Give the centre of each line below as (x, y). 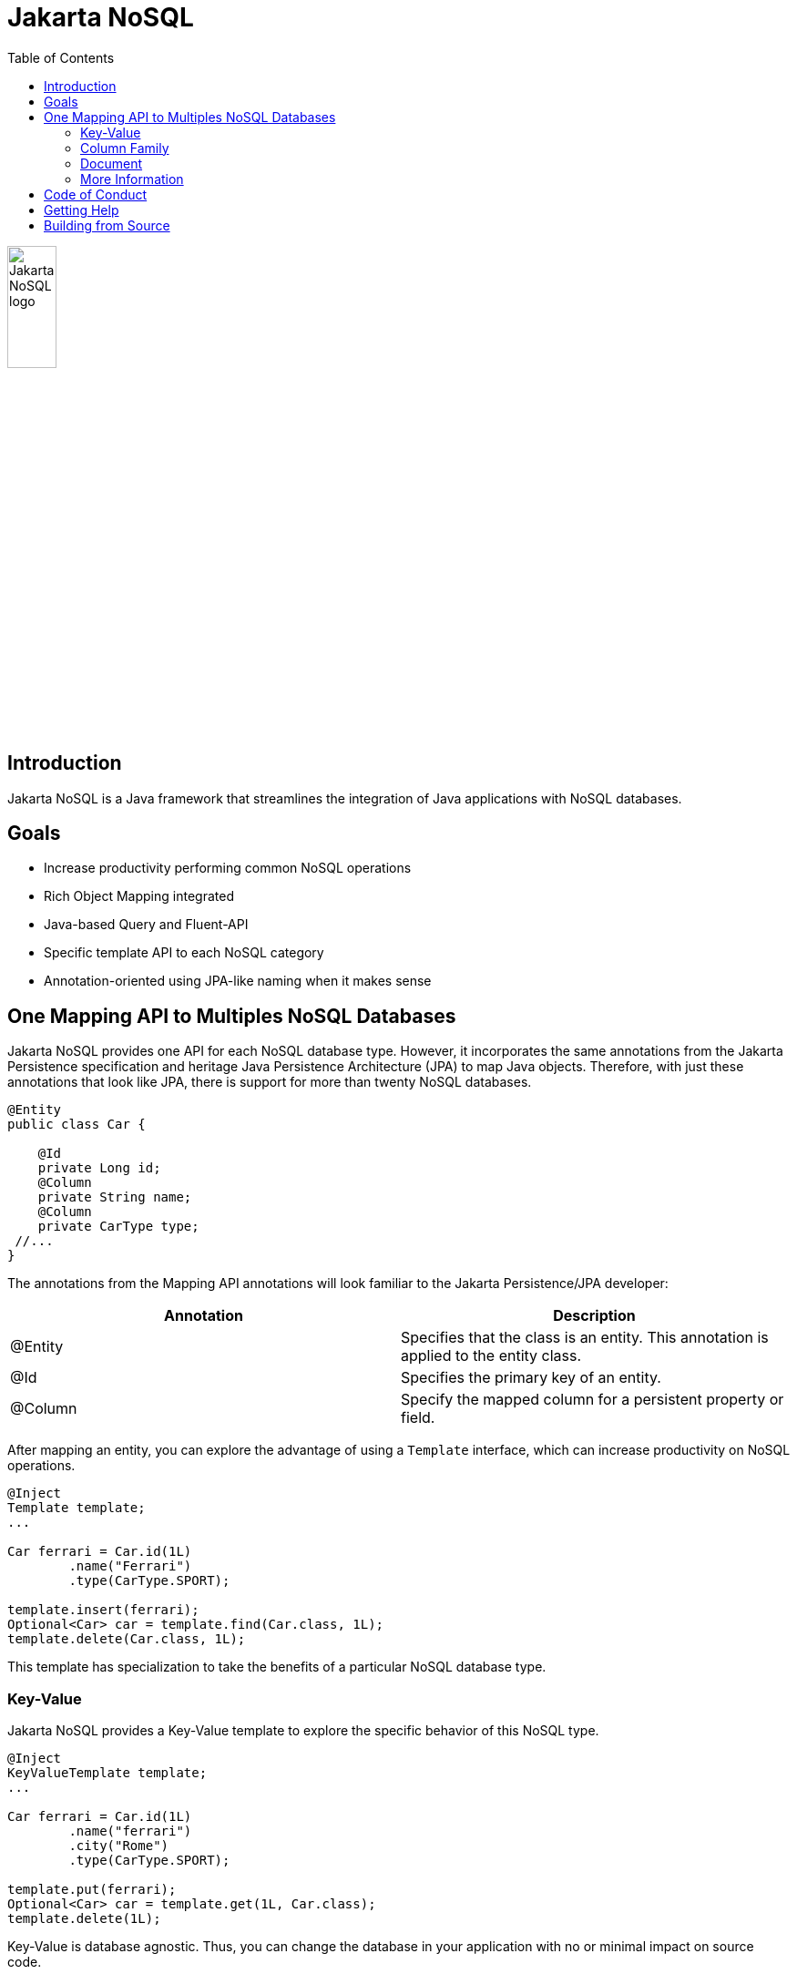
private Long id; (99, 1168)
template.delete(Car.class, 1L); (127, 1639)
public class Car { (77, 1125)
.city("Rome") (119, 1846)
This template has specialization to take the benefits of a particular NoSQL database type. (277, 1667)
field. (418, 1418)
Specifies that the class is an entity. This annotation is (585, 1338)
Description (594, 1316)
